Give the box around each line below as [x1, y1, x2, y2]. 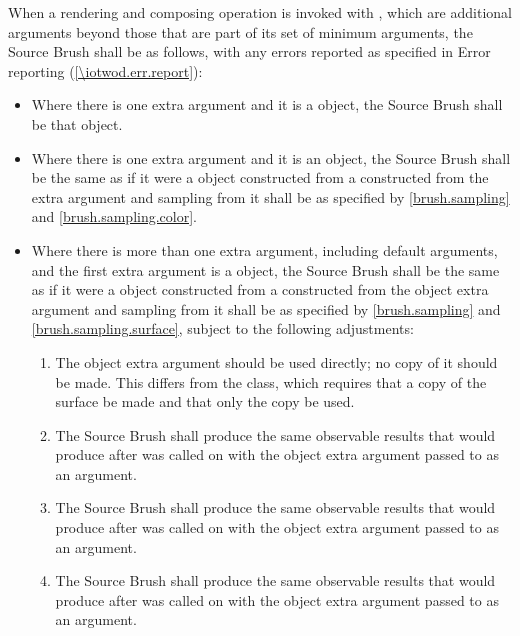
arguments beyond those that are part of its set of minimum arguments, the [8, 21, 473, 42]
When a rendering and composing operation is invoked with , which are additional [8, 2, 512, 22]
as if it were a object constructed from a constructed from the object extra [31, 279, 489, 300]
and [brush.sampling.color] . [31, 206, 197, 227]
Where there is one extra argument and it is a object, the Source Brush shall [31, 94, 503, 115]
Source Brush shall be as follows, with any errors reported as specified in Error [8, 41, 491, 62]
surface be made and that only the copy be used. [55, 391, 355, 412]
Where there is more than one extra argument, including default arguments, [31, 239, 498, 260]
